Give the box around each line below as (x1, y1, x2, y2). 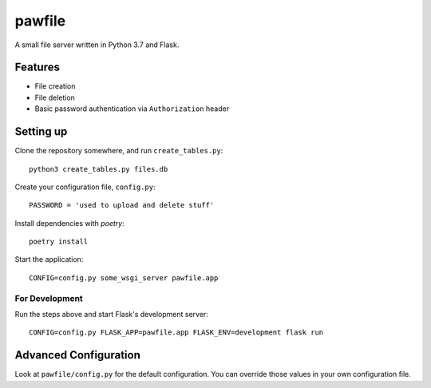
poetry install (29, 237, 89, 247)
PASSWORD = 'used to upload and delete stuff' (29, 200, 215, 210)
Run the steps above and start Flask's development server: (14, 310, 209, 319)
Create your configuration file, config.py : (14, 182, 156, 192)
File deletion (34, 93, 76, 102)
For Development (14, 292, 83, 303)
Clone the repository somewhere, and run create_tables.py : (14, 146, 223, 156)
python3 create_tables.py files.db (29, 164, 168, 173)
